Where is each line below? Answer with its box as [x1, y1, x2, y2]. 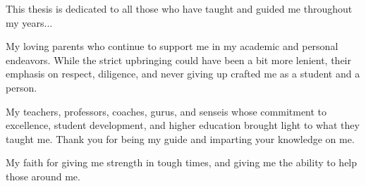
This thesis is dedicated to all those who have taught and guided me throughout [6, 1, 353, 15]
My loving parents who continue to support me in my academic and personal [6, 39, 338, 54]
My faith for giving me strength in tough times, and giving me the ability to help [6, 155, 358, 170]
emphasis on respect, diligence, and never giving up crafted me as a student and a [6, 66, 360, 81]
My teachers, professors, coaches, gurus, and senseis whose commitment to [6, 104, 327, 118]
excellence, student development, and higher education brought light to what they [6, 118, 360, 132]
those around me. [6, 168, 80, 183]
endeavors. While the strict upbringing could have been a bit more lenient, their [6, 52, 351, 67]
